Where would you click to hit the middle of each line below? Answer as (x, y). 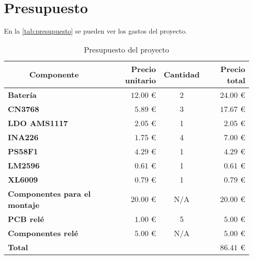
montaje (24, 204)
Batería (22, 94)
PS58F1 (23, 151)
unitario (141, 80)
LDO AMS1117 (38, 123)
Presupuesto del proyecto (126, 49)
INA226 (23, 137)
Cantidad (182, 74)
